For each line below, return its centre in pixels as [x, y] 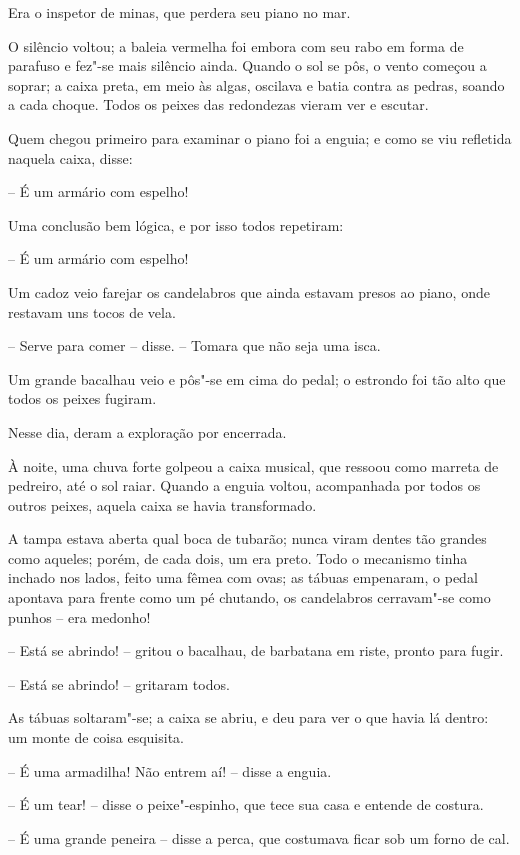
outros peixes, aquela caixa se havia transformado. [162, 504]
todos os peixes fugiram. [82, 398]
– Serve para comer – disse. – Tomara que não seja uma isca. [194, 345]
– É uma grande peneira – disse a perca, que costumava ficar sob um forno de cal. [259, 837]
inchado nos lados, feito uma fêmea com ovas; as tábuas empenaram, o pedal [243, 577]
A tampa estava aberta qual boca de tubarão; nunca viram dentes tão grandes [247, 538]
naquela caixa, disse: [70, 157]
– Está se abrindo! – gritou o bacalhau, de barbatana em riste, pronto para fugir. [256, 650]
